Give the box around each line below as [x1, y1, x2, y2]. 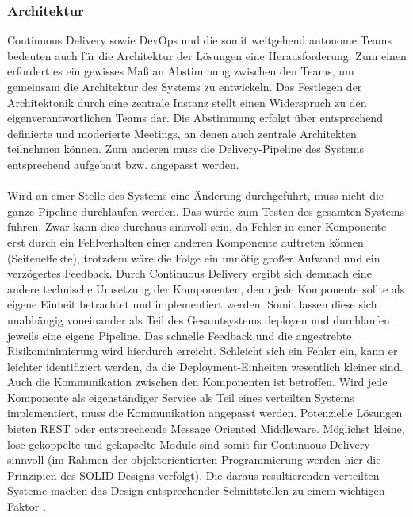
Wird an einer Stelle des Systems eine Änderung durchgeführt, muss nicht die [7, 187, 384, 204]
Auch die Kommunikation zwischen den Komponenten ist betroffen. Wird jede [7, 373, 388, 390]
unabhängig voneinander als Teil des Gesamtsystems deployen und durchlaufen [7, 311, 390, 327]
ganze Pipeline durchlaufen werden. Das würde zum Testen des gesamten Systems [7, 202, 405, 219]
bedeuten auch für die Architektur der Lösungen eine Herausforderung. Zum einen [7, 47, 407, 63]
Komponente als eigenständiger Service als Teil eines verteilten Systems [7, 389, 354, 405]
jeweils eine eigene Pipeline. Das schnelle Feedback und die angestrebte [7, 327, 352, 343]
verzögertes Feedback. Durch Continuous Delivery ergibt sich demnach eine [7, 265, 372, 281]
